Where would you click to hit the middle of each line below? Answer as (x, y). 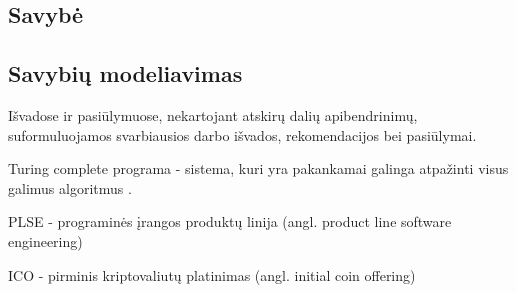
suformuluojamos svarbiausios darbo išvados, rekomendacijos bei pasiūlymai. (242, 134)
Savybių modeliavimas (125, 73)
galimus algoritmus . (70, 187)
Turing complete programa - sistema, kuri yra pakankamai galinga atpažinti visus (258, 168)
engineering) (45, 240)
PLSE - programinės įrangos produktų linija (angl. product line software (230, 221)
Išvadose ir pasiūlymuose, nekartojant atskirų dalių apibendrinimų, (213, 114)
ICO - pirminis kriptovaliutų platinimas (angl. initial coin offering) (212, 274)
